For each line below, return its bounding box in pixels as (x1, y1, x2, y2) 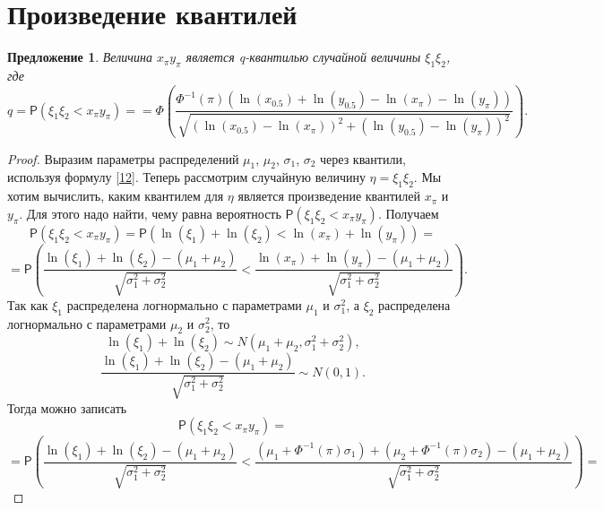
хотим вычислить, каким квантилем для (7, 186, 224, 205)
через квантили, (320, 149, 406, 168)
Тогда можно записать (7, 398, 127, 417)
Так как (7, 295, 48, 314)
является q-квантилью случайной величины (186, 48, 421, 66)
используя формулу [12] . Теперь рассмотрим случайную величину (7, 168, 366, 186)
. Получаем (377, 203, 439, 222)
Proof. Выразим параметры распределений (7, 149, 239, 168)
